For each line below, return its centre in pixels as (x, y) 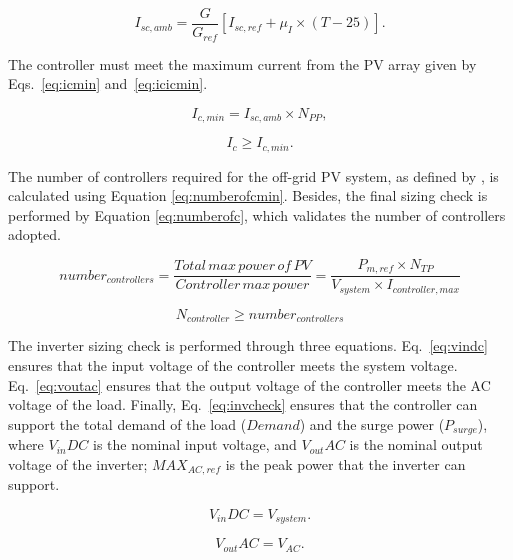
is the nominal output (416, 444)
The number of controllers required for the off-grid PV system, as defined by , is (253, 175)
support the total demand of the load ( (127, 423)
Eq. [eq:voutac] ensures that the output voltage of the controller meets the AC (249, 384)
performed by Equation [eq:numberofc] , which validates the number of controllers (257, 214)
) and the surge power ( (372, 423)
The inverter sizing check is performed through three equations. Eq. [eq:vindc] (248, 345)
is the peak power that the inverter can (345, 463)
